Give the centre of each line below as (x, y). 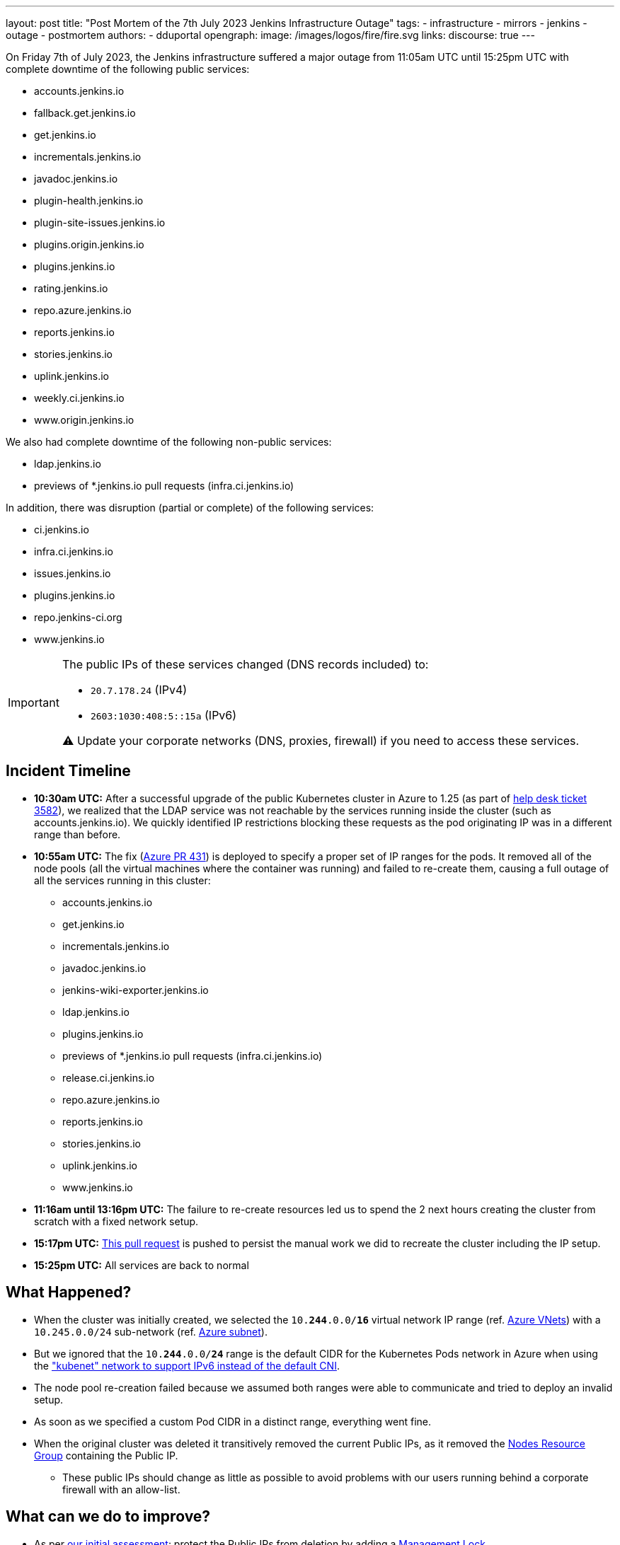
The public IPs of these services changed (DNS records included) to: (245, 664)
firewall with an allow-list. (121, 1489)
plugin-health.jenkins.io (89, 201)
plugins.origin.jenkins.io (89, 244)
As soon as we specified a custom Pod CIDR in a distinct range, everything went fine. (233, 1421)
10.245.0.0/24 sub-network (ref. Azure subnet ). (151, 1331)
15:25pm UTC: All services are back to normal (142, 1265)
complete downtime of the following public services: (128, 69)
